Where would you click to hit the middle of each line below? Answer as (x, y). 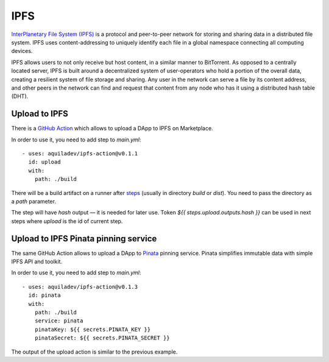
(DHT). (20, 96)
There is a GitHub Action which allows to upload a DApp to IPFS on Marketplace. (112, 129)
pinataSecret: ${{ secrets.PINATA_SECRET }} (102, 338)
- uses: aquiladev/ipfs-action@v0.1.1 (80, 153)
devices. (22, 51)
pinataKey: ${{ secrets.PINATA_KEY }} (93, 329)
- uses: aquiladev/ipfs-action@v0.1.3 (80, 287)
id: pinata (44, 295)
